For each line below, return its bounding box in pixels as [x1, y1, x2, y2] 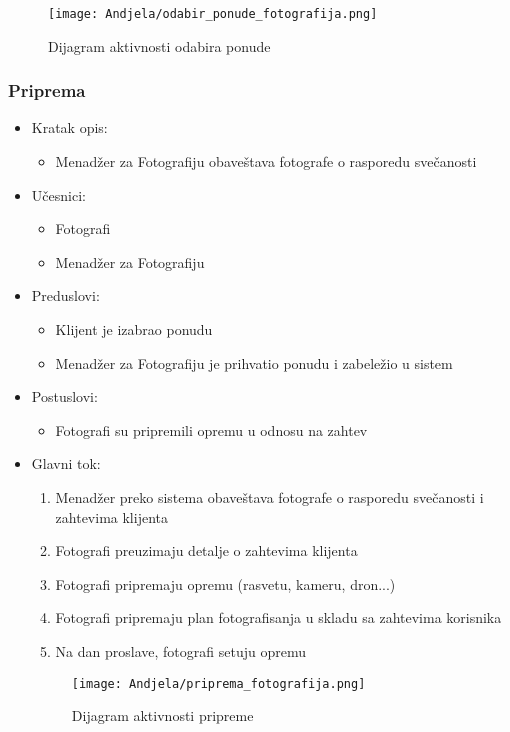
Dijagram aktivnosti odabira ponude [48, 35, 271, 56]
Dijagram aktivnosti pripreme [71, 705, 254, 726]
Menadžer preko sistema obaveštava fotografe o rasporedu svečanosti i [55, 487, 484, 507]
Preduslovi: [31, 285, 100, 306]
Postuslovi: [31, 386, 98, 407]
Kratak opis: [31, 117, 108, 138]
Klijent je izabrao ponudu [55, 319, 213, 340]
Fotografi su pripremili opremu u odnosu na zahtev [55, 419, 368, 440]
